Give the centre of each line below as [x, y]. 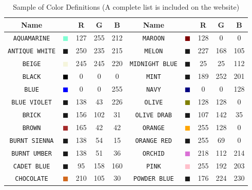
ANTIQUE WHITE [32, 51]
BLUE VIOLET [32, 102]
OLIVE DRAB [154, 115]
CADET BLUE [32, 166]
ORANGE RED [154, 141]
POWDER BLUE [153, 179]
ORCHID [153, 153]
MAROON [153, 39]
